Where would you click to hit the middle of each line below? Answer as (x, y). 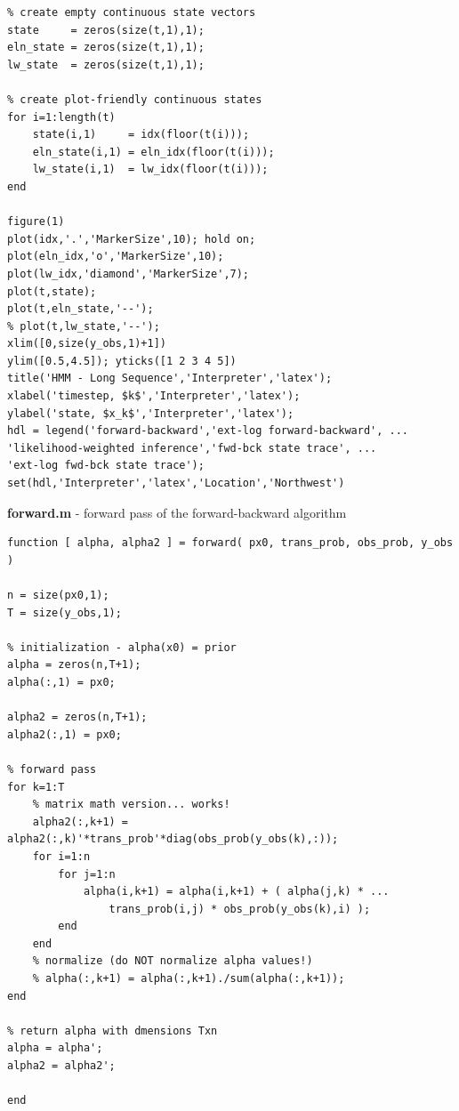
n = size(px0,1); (58, 595)
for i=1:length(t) (61, 117)
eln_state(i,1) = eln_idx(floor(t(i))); (153, 152)
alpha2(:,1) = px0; (64, 734)
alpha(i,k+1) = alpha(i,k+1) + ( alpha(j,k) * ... (236, 892)
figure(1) (36, 222)
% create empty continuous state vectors (132, 12)
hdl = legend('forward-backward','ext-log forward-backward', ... (208, 431)
